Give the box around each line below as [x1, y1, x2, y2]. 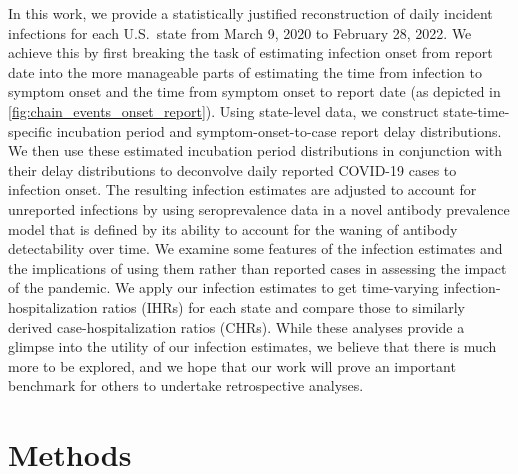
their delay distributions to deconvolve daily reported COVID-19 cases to [8, 159, 457, 180]
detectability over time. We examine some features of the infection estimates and [8, 238, 503, 259]
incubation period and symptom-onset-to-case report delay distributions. [56, 120, 502, 141]
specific [8, 120, 53, 141]
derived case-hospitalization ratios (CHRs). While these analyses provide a [8, 316, 465, 337]
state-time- [443, 100, 510, 121]
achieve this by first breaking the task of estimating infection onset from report [8, 42, 493, 63]
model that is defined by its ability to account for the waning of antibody [8, 218, 458, 239]
